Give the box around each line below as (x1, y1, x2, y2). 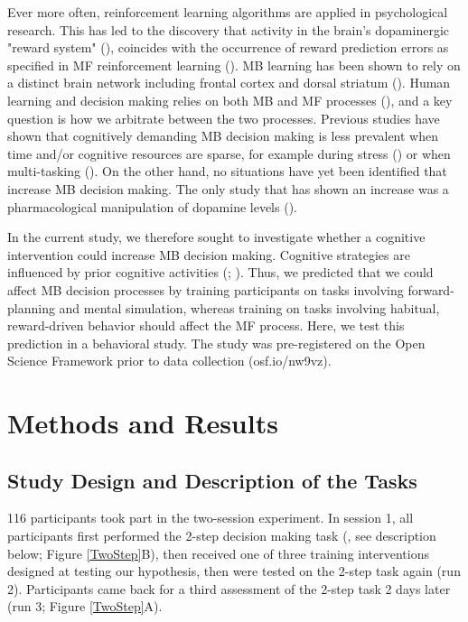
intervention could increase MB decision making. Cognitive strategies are (7, 245, 410, 264)
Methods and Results (7, 404, 278, 441)
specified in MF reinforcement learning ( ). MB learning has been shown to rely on (7, 55, 461, 74)
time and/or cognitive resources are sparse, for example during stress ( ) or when (7, 144, 451, 162)
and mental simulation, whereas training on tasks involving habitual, (59, 298, 440, 317)
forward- (407, 280, 454, 299)
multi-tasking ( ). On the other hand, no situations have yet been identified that (7, 162, 447, 181)
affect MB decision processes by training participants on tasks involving (7, 280, 404, 299)
